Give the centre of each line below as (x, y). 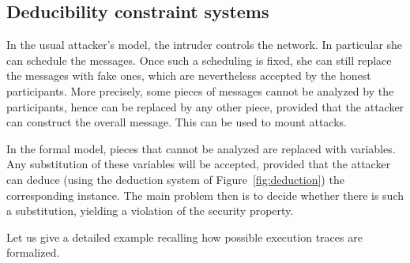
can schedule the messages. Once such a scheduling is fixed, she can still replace (199, 60)
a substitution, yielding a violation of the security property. (150, 210)
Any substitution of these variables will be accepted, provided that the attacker (199, 164)
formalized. (33, 252)
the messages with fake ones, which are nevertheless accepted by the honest (189, 75)
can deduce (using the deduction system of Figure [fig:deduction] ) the (175, 179)
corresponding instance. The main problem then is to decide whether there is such (205, 195)
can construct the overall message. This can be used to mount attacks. (177, 122)
